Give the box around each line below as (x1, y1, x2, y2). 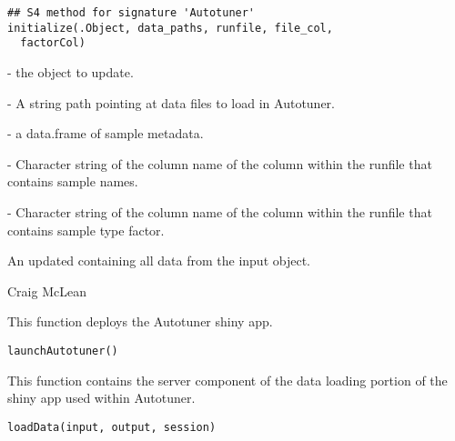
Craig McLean (7, 281, 86, 300)
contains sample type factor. (7, 220, 165, 239)
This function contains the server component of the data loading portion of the (7, 370, 448, 389)
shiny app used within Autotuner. (7, 388, 196, 407)
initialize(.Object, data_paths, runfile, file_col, (7, 21, 333, 35)
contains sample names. (7, 172, 138, 191)
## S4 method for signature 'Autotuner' (7, 6, 256, 19)
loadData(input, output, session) (7, 420, 217, 434)
